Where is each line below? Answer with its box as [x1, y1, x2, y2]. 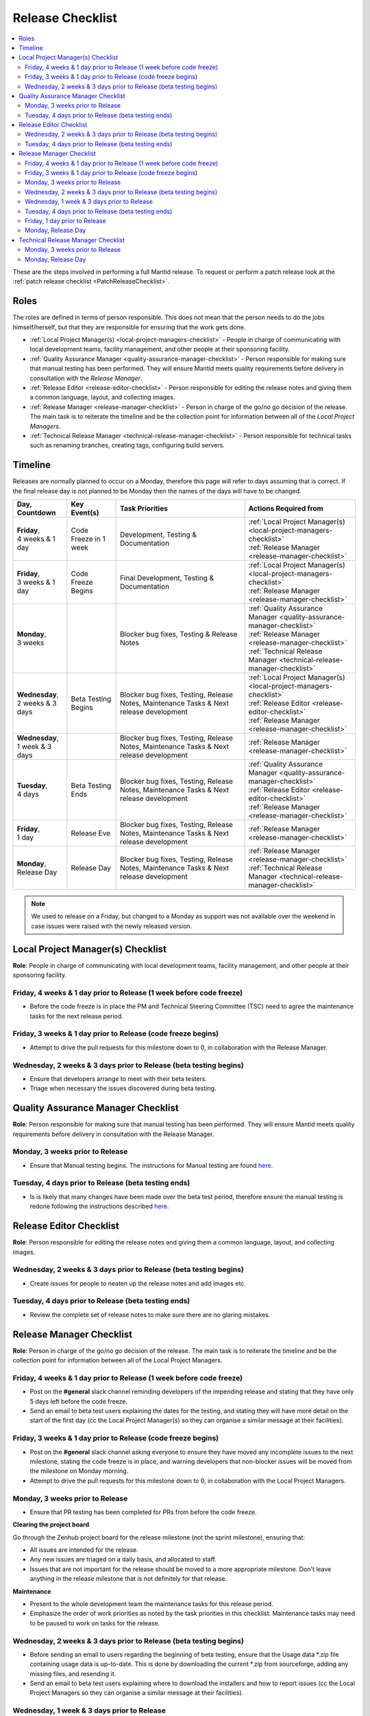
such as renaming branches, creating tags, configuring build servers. [29, 441, 225, 450]
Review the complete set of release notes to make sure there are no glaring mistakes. [29, 1310, 271, 1319]
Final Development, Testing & [120, 573, 214, 583]
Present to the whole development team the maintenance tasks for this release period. [29, 1600, 273, 1608]
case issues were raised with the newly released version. [31, 922, 193, 930]
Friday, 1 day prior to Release [25, 216, 106, 224]
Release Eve [71, 828, 111, 837]
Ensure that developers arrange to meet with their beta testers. [29, 1074, 208, 1082]
